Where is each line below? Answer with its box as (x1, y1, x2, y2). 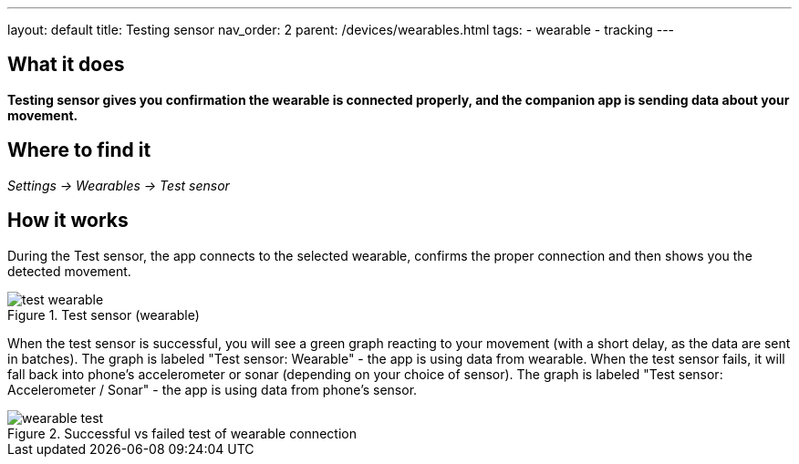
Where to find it (7, 139, 151, 162)
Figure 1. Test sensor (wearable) (7, 306, 200, 323)
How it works (7, 209, 129, 232)
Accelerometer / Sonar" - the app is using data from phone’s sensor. (7, 381, 418, 397)
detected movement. (7, 263, 131, 279)
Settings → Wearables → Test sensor (7, 177, 230, 193)
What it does (7, 53, 125, 77)
